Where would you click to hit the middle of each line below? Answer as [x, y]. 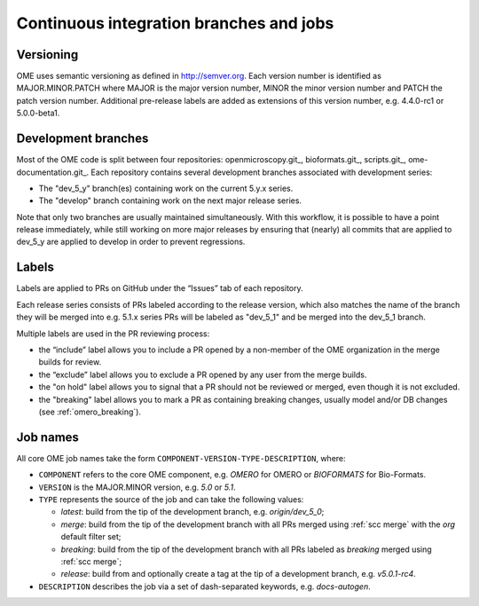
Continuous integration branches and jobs [175, 23]
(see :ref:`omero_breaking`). [90, 412]
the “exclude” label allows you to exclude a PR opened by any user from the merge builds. [203, 374]
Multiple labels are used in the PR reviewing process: [113, 334]
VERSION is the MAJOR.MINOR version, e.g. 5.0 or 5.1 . [137, 487]
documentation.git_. [53, 172]
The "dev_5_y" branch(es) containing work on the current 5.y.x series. [166, 188]
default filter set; [91, 537]
